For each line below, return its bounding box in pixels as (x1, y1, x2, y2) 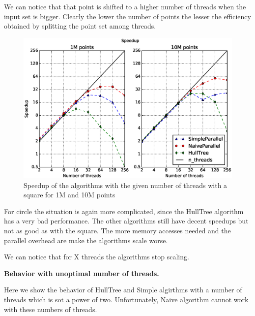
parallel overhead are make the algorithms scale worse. (4, 235, 168, 245)
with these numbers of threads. (4, 304, 97, 314)
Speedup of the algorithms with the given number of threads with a (24, 180, 227, 190)
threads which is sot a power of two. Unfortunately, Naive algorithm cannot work (4, 294, 249, 304)
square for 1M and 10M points (24, 190, 115, 200)
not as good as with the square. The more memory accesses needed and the (4, 225, 231, 236)
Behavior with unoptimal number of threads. (4, 268, 159, 278)
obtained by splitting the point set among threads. (4, 21, 156, 31)
